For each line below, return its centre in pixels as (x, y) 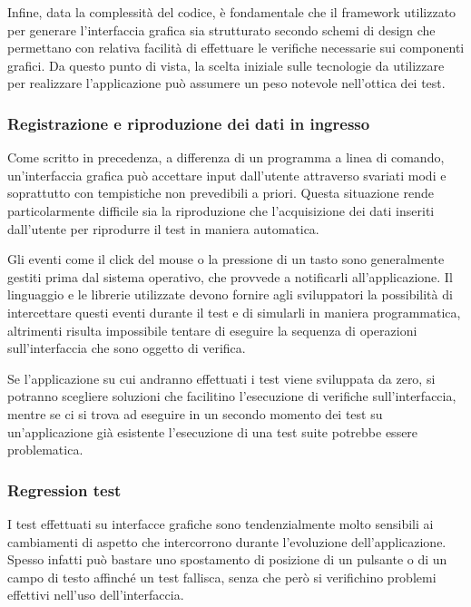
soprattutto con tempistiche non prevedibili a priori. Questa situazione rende (221, 193)
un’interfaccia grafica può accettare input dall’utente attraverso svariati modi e (227, 175)
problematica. (45, 450)
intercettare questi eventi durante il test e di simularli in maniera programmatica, (234, 312)
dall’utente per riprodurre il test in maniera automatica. (163, 228)
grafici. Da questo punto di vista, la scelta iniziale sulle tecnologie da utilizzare (226, 65)
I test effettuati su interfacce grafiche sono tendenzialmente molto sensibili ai (221, 523)
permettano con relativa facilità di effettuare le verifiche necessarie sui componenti (236, 48)
